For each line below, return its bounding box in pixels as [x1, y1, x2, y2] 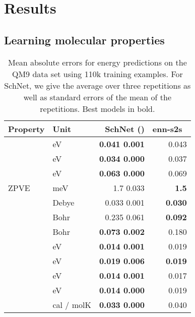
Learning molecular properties [4, 32, 165, 47]
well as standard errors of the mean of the [23, 91, 172, 103]
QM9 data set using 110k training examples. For [12, 68, 183, 80]
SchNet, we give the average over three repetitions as [4, 79, 191, 91]
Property [8, 122, 45, 135]
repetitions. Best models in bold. [40, 102, 155, 114]
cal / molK [52, 298, 91, 310]
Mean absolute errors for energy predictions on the [8, 56, 187, 68]
